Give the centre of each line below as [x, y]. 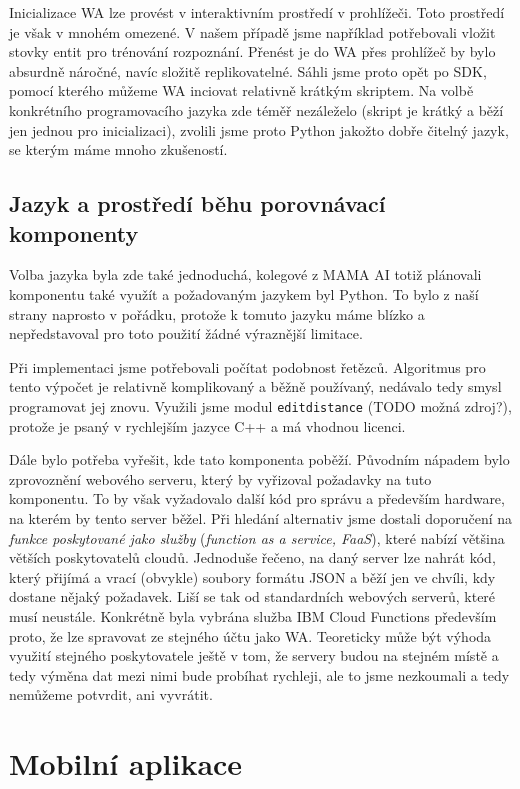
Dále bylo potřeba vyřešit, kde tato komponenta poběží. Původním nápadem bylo [259, 459]
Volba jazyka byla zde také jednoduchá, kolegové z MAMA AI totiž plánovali [245, 274]
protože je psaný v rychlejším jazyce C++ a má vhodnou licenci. [207, 425]
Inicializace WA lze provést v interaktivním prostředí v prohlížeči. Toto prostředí [257, 12]
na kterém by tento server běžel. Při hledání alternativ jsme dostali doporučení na [261, 517]
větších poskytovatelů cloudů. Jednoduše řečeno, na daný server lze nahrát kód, [252, 557]
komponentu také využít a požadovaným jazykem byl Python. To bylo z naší [244, 293]
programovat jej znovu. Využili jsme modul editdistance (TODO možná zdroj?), [260, 405]
